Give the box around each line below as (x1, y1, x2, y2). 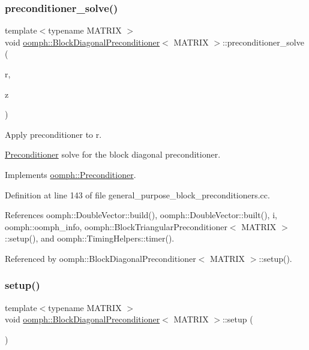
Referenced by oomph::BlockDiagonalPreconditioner (5, 252, 196, 264)
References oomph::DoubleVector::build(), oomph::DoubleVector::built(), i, (5, 209, 277, 221)
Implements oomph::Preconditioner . (5, 168, 136, 180)
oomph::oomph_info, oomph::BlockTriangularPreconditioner (5, 220, 227, 233)
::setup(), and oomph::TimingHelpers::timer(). (5, 232, 175, 245)
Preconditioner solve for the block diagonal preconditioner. (5, 148, 221, 161)
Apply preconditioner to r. (5, 128, 102, 140)
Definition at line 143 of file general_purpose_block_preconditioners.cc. (5, 188, 270, 201)
